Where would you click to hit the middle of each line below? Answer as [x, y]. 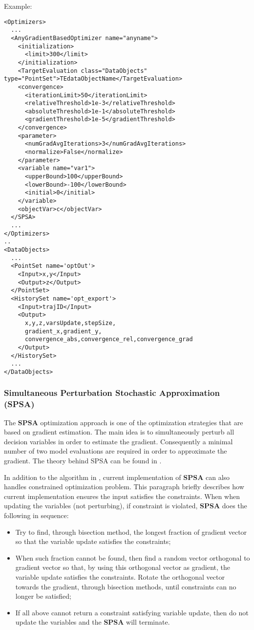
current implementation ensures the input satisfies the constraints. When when [122, 496]
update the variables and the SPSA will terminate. [93, 622]
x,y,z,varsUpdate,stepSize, [70, 323]
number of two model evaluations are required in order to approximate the [116, 451]
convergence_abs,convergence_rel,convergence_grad [109, 339]
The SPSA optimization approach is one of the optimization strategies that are [124, 422]
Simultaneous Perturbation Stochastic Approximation [112, 393]
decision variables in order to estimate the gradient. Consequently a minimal [118, 441]
